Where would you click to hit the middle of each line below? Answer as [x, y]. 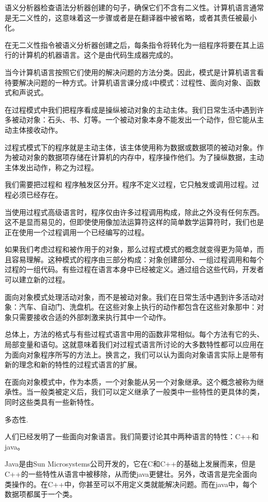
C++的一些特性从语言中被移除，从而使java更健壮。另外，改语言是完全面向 [131, 473]
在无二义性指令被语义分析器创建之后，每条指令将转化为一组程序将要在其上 [131, 44]
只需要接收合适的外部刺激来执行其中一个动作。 [91, 317]
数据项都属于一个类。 [41, 494]
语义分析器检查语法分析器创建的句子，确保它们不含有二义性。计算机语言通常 [134, 7]
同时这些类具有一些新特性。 [51, 402]
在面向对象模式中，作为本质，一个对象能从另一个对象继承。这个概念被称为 [131, 381]
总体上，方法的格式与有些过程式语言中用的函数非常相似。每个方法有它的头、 [134, 334]
